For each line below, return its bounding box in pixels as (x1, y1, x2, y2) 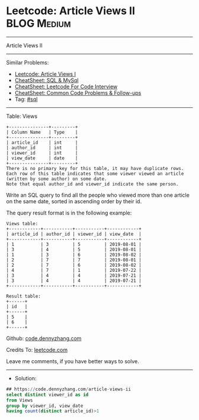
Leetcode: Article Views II (6, 4, 135, 18)
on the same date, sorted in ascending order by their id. (6, 197, 142, 205)
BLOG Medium (6, 17, 71, 30)
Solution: (14, 374, 37, 381)
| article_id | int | (6, 139, 78, 146)
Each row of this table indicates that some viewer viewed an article (6, 171, 184, 177)
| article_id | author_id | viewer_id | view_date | (6, 231, 142, 237)
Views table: (6, 220, 38, 226)
